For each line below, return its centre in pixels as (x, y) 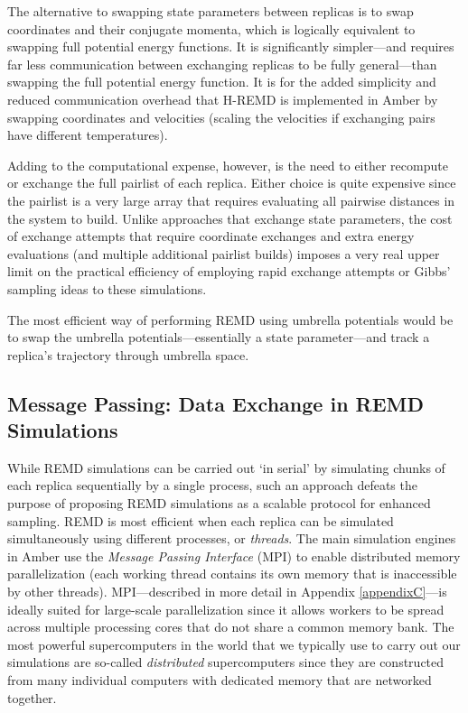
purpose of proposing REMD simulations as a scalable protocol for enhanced (219, 503)
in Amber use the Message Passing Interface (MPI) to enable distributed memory (234, 556)
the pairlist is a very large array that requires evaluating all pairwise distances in (231, 200)
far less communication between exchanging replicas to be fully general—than (222, 64)
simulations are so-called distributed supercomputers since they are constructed (226, 662)
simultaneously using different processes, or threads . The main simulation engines (232, 538)
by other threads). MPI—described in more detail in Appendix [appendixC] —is (227, 592)
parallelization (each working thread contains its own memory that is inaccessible (232, 574)
